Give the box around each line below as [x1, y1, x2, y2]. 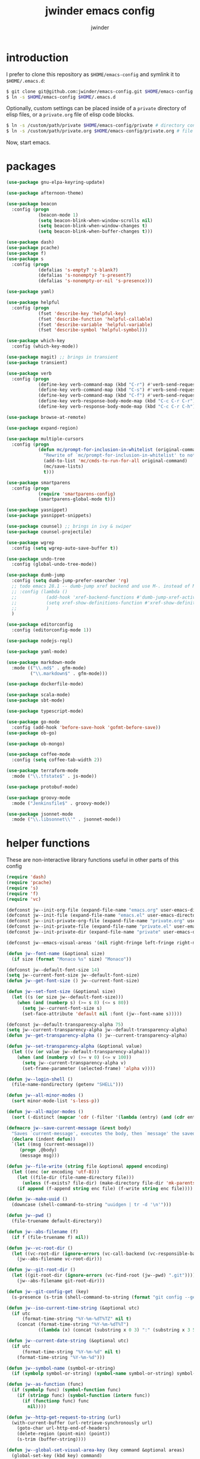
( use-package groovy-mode [6, 794, 70, 801]
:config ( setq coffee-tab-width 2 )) [11, 757, 102, 763]
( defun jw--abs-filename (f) [6, 1229, 79, 1235]
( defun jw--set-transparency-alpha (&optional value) [6, 1043, 143, 1050]
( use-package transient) [6, 359, 68, 365]
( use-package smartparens [6, 480, 70, 486]
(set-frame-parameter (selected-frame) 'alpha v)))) [21, 1065, 156, 1072]
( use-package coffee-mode [6, 752, 70, 757]
